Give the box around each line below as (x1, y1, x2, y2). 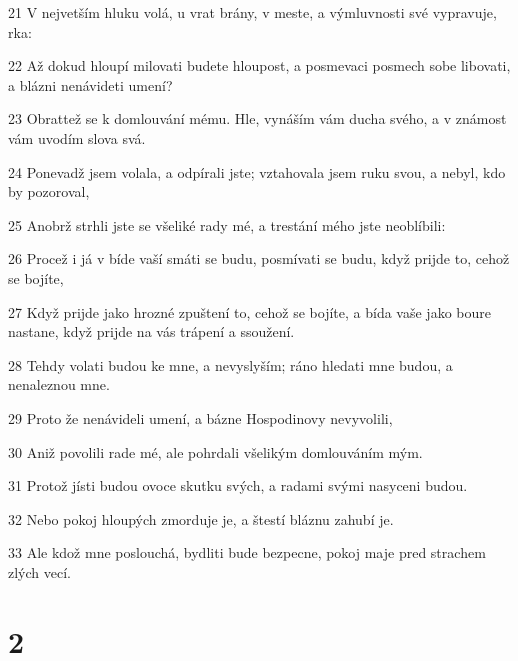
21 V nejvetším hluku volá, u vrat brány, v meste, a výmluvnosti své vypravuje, (8, 2, 497, 22)
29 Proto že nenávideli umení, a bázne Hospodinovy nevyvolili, (8, 407, 393, 428)
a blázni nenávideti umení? (8, 74, 173, 95)
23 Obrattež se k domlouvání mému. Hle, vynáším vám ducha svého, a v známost (8, 108, 507, 129)
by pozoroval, (8, 181, 90, 202)
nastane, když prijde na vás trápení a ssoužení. (8, 321, 295, 342)
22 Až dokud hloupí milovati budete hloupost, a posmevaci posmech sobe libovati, (8, 55, 511, 76)
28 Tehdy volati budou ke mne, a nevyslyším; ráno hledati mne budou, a (8, 354, 453, 375)
